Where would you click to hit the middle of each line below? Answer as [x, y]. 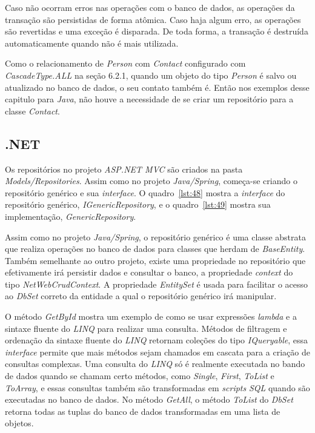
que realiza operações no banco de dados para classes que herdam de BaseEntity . [155, 249]
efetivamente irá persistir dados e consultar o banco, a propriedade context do [149, 272]
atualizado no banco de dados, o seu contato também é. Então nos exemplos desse [157, 87]
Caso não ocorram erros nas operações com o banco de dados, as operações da [150, 7]
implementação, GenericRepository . [71, 216]
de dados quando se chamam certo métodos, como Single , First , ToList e [140, 376]
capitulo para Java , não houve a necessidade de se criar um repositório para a [149, 99]
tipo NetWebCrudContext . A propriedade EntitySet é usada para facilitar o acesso [157, 284]
